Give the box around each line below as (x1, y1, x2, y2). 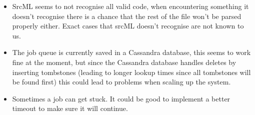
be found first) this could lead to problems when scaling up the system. (12, 76, 231, 87)
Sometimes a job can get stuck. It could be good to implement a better (12, 93, 230, 103)
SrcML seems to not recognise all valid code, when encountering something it (12, 1, 249, 11)
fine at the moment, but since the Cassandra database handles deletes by (12, 56, 236, 67)
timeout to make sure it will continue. (12, 103, 128, 113)
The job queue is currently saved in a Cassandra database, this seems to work (12, 47, 251, 57)
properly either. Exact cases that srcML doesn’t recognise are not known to (12, 20, 244, 31)
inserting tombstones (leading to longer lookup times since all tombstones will (12, 66, 251, 77)
